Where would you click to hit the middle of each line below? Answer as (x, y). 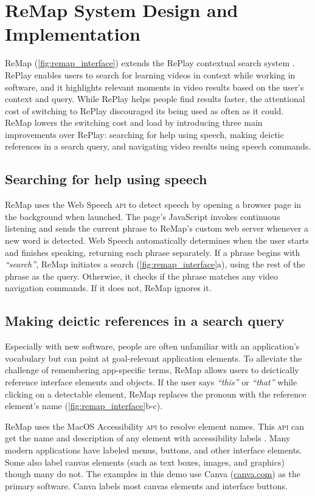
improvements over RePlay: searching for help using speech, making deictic (144, 134)
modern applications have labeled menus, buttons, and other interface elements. (154, 449)
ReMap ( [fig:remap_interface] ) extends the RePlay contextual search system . (150, 63)
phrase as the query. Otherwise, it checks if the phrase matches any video (141, 276)
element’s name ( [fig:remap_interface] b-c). (84, 406)
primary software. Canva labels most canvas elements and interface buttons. (146, 485)
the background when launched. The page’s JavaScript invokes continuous (143, 216)
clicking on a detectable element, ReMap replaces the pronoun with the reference (156, 394)
